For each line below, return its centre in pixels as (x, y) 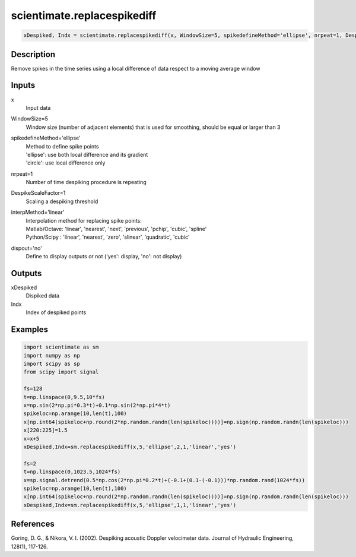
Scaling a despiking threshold (62, 201)
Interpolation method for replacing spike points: (84, 220)
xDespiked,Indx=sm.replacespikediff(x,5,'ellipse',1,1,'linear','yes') (130, 505)
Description (33, 54)
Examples (30, 330)
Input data (38, 107)
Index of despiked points (56, 312)
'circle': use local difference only (66, 163)
